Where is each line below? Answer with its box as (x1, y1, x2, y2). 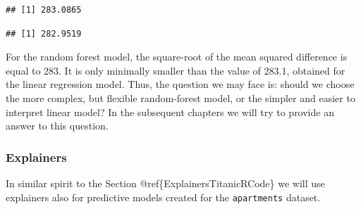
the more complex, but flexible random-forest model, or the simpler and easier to (6, 90, 355, 105)
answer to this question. (6, 118, 109, 133)
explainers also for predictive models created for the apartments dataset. (6, 189, 321, 204)
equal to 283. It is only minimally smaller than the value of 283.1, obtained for (6, 63, 345, 77)
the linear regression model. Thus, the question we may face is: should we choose (6, 77, 355, 91)
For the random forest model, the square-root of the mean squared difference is (6, 49, 348, 64)
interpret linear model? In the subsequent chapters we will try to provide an (6, 104, 334, 119)
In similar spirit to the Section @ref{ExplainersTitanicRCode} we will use (6, 175, 325, 190)
